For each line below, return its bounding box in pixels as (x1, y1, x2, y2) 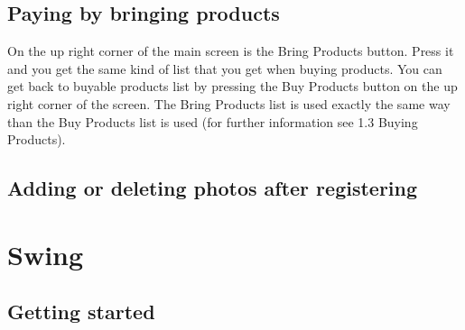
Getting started (7, 298, 155, 325)
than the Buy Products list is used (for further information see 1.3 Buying (7, 112, 418, 131)
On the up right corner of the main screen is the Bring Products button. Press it (7, 41, 454, 60)
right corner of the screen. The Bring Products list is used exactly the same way (7, 94, 451, 113)
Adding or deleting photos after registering (7, 174, 418, 202)
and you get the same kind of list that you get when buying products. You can (7, 59, 442, 78)
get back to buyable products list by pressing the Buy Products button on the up (7, 77, 458, 96)
